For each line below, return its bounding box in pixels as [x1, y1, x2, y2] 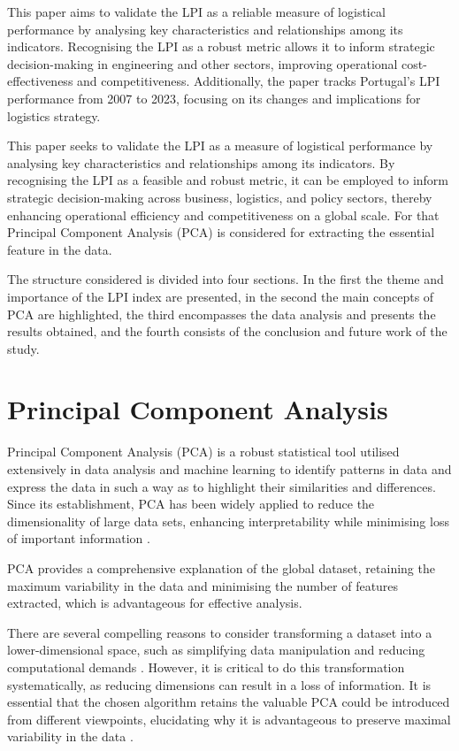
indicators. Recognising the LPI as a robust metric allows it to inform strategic [7, 37, 435, 56]
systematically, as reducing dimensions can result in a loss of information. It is [7, 675, 432, 694]
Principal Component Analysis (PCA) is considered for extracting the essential [7, 223, 435, 241]
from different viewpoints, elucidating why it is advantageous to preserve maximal [7, 709, 451, 728]
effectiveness [7, 72, 73, 90]
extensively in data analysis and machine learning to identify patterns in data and [7, 460, 452, 478]
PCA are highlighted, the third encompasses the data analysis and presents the [7, 304, 436, 323]
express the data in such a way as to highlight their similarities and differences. [7, 477, 436, 495]
